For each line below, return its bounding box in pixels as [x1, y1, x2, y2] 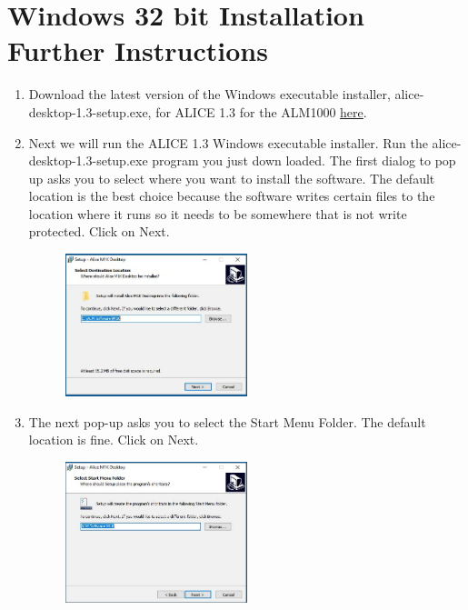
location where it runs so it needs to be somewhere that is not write [28, 204, 407, 223]
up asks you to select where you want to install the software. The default [28, 168, 435, 187]
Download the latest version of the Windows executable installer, [28, 85, 391, 104]
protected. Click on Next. [28, 222, 170, 241]
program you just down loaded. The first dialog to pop [152, 151, 456, 170]
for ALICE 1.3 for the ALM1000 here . [155, 102, 367, 121]
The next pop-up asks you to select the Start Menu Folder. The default [28, 412, 426, 431]
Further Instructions [7, 32, 268, 69]
